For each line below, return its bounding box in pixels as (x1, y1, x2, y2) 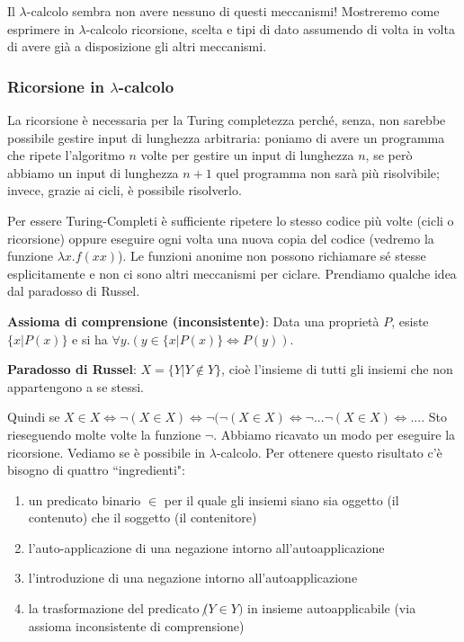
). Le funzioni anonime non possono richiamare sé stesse (118, 246, 426, 265)
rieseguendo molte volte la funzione (7, 424, 201, 443)
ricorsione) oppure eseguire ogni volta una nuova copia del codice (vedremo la (7, 228, 434, 247)
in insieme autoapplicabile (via (246, 599, 416, 618)
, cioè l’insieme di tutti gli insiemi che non (221, 360, 453, 379)
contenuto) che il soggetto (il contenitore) (28, 508, 257, 527)
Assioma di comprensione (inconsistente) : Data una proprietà (7, 311, 379, 330)
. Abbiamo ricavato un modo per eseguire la (213, 424, 456, 443)
